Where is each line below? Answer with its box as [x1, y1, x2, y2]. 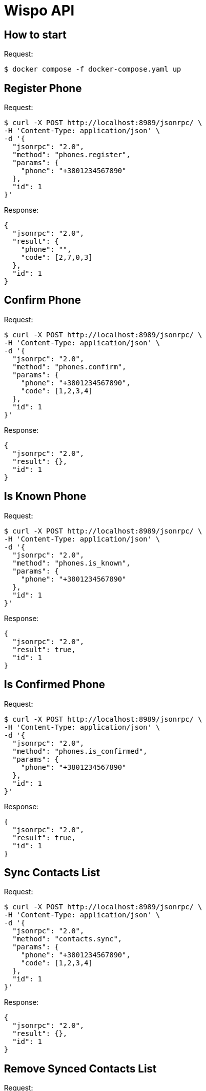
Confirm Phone [4, 294, 81, 307]
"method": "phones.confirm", [12, 362, 126, 371]
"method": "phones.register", [12, 151, 130, 159]
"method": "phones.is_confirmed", [12, 747, 147, 755]
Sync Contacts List [4, 866, 100, 879]
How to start [4, 28, 66, 41]
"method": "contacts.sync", [12, 935, 122, 943]
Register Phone [4, 82, 82, 95]
